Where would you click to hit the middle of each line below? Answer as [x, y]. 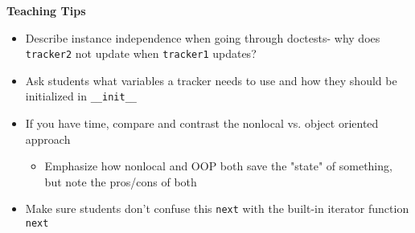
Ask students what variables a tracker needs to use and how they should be [211, 80]
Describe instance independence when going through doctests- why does [203, 37]
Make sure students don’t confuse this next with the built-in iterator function [217, 208]
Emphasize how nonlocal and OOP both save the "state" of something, [218, 166]
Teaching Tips [46, 10]
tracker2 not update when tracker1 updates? [141, 53]
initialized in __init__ [81, 96]
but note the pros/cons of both [121, 181]
